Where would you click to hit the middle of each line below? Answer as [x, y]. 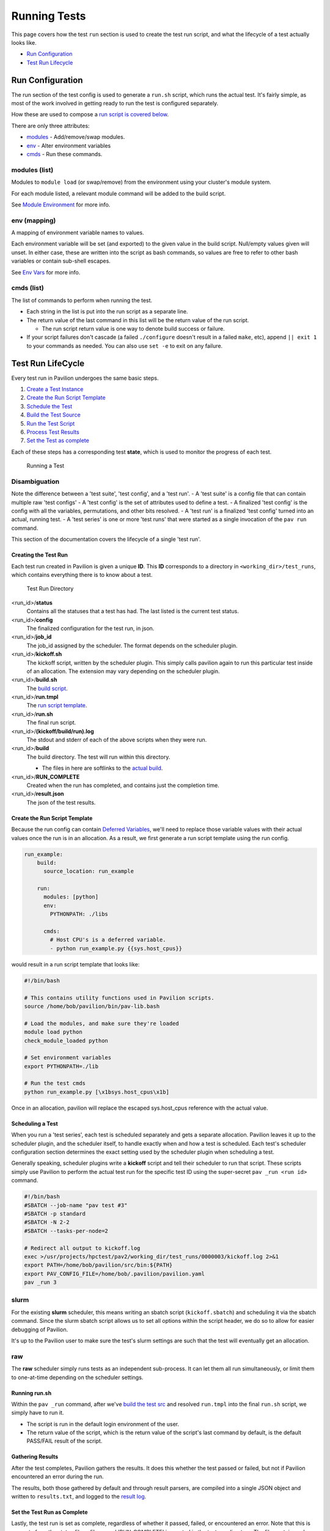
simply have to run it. [38, 1413]
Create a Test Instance [55, 389]
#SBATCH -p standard [55, 1213]
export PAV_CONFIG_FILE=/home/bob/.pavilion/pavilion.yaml [114, 1273]
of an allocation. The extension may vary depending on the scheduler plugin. [123, 671]
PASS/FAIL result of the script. [64, 1441]
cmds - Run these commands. [64, 154]
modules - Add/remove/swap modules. [76, 137]
